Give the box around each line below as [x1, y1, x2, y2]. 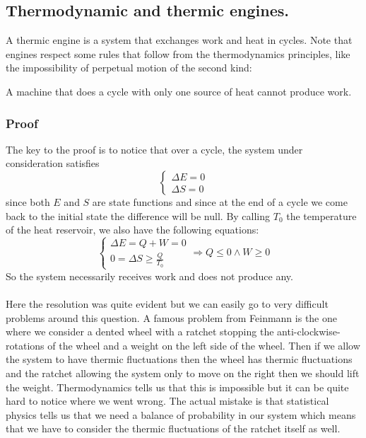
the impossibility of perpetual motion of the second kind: [6, 60, 252, 75]
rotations [6, 338, 45, 352]
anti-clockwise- [277, 324, 341, 339]
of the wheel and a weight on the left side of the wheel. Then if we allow [47, 338, 360, 352]
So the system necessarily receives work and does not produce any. [6, 268, 293, 283]
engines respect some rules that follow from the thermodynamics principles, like [6, 46, 350, 61]
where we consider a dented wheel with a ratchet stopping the [6, 324, 274, 339]
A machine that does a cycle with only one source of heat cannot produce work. [6, 83, 352, 98]
